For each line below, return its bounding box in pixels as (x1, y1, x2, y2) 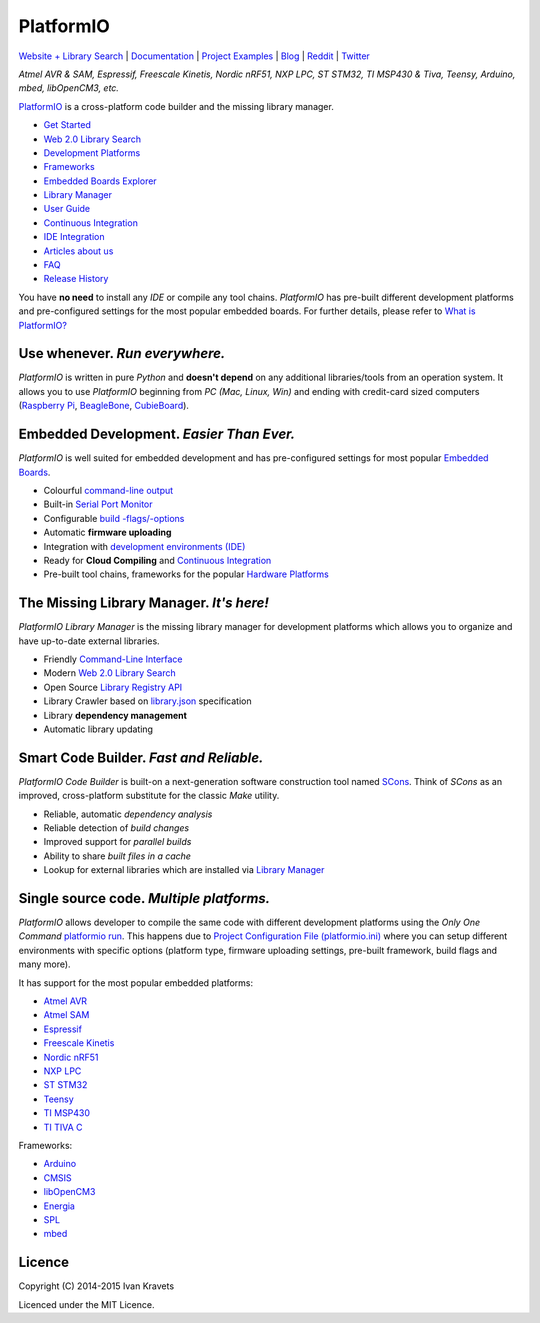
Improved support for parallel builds (43, 836, 192, 848)
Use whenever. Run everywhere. (18, 345, 226, 362)
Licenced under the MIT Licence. (18, 1298, 155, 1310)
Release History (43, 273, 109, 285)
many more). (18, 958, 71, 970)
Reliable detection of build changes (43, 822, 190, 834)
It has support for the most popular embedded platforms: (18, 976, 254, 989)
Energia (43, 1200, 75, 1212)
